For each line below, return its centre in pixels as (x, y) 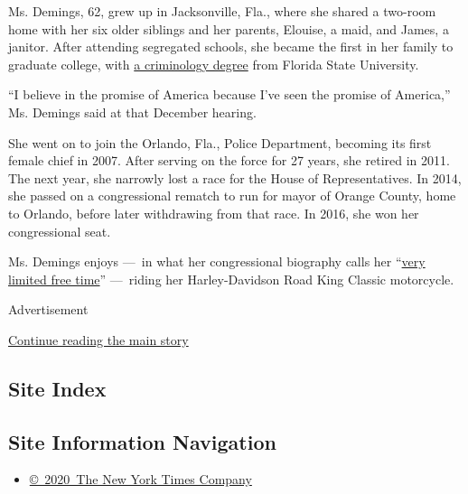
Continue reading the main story (98, 339)
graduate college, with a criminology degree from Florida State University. (214, 64)
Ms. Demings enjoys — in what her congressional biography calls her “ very (217, 261)
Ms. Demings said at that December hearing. (132, 112)
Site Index (57, 388)
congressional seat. (60, 231)
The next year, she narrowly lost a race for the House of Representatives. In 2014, (235, 177)
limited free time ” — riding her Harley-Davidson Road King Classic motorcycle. (231, 279)
